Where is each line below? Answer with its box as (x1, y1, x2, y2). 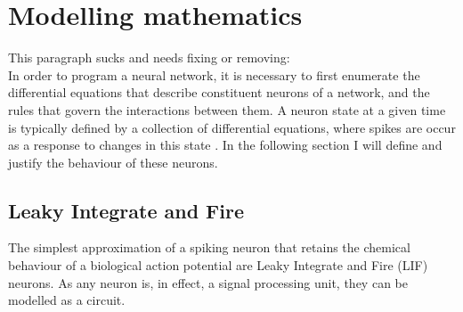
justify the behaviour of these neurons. (8, 152, 218, 171)
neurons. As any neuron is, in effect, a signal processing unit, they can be (8, 273, 408, 291)
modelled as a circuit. (8, 291, 126, 309)
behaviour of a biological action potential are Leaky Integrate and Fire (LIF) (8, 256, 428, 275)
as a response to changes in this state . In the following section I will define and (8, 135, 443, 154)
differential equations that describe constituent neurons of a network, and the (8, 83, 430, 102)
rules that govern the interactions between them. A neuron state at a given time (8, 100, 446, 119)
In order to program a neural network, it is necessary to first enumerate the (8, 65, 420, 84)
